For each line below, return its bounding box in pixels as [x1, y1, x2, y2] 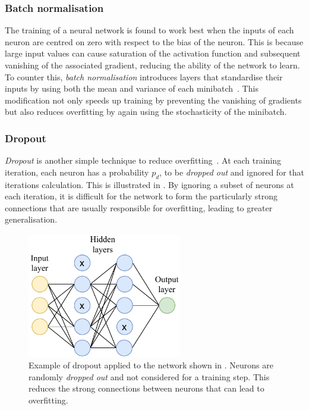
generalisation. [5, 213, 58, 226]
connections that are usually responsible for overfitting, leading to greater [5, 201, 273, 214]
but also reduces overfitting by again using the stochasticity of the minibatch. [5, 105, 287, 118]
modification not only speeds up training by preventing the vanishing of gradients [5, 93, 302, 106]
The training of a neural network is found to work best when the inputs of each [5, 24, 294, 36]
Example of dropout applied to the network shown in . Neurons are [29, 359, 273, 371]
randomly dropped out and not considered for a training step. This [29, 370, 270, 383]
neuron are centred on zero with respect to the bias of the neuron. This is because [5, 35, 304, 48]
